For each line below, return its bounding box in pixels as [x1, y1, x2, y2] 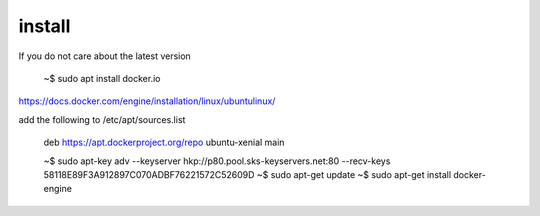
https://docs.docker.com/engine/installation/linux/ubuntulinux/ [18, 95, 276, 107]
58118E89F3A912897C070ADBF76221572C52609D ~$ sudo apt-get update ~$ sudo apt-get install [43, 168, 452, 180]
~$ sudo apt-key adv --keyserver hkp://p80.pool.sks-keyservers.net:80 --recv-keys [43, 155, 391, 167]
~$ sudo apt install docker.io [43, 72, 161, 84]
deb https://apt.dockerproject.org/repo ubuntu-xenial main [43, 136, 285, 149]
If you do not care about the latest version [18, 50, 192, 62]
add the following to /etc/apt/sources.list [18, 113, 186, 125]
